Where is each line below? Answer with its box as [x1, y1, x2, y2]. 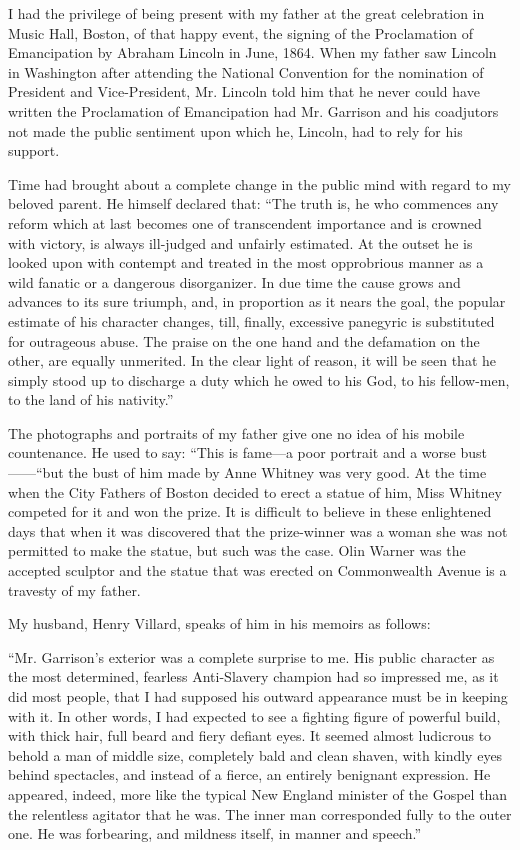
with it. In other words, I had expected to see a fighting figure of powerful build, [8, 705, 501, 726]
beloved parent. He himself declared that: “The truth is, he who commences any [8, 193, 499, 214]
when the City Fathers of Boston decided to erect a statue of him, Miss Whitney [8, 481, 502, 502]
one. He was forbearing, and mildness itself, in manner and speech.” [8, 823, 422, 844]
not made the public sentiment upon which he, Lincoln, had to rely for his [8, 120, 463, 141]
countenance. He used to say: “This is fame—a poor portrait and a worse [8, 442, 456, 463]
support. [8, 140, 60, 161]
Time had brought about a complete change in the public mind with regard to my [8, 173, 511, 194]
